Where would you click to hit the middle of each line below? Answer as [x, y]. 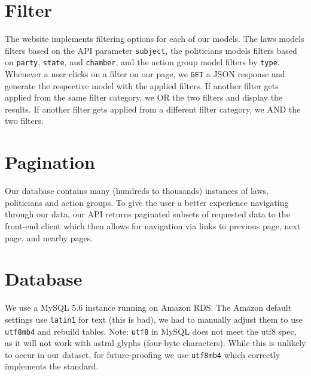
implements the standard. [52, 366]
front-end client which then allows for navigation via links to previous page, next [153, 225]
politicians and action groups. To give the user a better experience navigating [147, 202]
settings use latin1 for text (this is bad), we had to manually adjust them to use [154, 319]
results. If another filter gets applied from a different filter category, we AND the [153, 109]
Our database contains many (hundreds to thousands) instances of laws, [137, 191]
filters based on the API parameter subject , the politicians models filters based [151, 50]
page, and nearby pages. [49, 237]
